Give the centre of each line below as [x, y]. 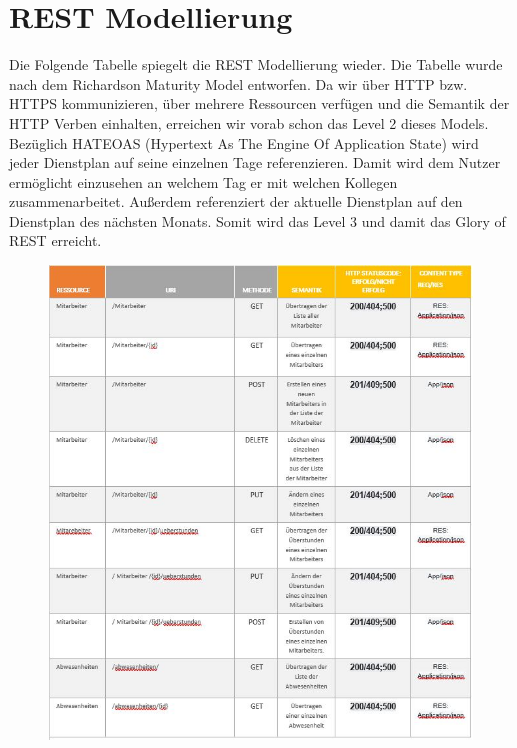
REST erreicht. [55, 240]
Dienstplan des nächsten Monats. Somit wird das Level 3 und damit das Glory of [257, 220]
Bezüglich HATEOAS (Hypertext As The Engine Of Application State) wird [244, 142]
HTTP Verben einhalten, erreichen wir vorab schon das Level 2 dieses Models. [249, 122]
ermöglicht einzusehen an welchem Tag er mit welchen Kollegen [203, 181]
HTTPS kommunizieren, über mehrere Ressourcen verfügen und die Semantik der [259, 103]
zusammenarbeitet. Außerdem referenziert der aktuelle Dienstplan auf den [236, 201]
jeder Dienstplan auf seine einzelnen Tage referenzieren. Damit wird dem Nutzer [255, 162]
